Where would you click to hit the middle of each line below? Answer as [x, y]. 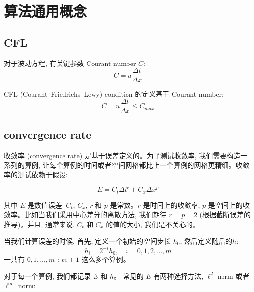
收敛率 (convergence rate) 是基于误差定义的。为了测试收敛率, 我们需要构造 [122, 155]
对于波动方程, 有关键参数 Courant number [70, 63]
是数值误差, [46, 205]
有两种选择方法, [178, 276]
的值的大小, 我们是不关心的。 [153, 224]
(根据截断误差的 [225, 214]
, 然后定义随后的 [206, 241]
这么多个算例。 [106, 259]
